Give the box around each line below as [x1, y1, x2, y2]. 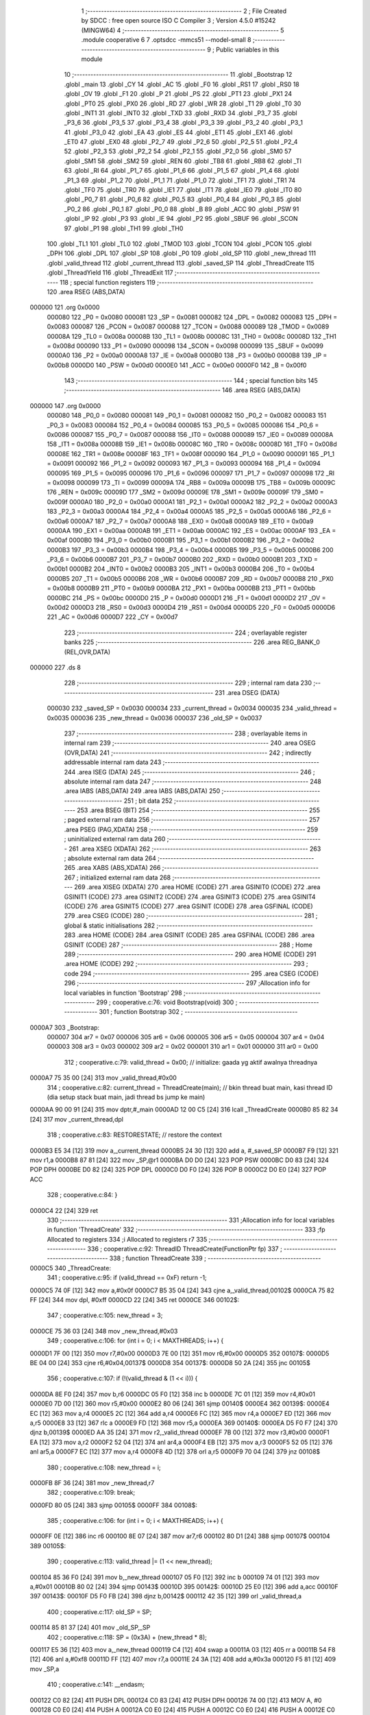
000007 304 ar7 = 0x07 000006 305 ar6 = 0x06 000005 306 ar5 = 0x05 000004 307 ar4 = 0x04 [47, 1033, 325, 1041]
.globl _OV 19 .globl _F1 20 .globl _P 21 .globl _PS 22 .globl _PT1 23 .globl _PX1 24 [64, 90, 293, 98]
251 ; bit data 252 [123, 796, 173, 805]
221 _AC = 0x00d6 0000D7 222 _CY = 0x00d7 [47, 613, 178, 621]
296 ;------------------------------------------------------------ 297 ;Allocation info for [64, 979, 311, 987]
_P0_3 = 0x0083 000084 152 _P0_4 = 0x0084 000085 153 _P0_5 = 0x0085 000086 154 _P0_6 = [47, 421, 319, 429]
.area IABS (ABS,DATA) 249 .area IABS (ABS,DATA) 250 [64, 787, 221, 795]
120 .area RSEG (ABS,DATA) [47, 287, 126, 296]
